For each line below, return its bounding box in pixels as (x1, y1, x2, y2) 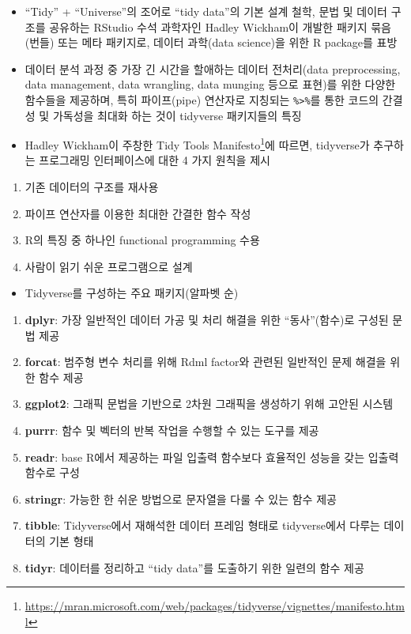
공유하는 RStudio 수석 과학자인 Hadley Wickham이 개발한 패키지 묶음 (49, 18, 391, 35)
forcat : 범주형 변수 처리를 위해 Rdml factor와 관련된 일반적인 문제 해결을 (25, 353, 386, 370)
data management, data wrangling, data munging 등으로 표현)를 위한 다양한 (25, 76, 396, 92)
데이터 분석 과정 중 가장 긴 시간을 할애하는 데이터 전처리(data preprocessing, (25, 60, 401, 77)
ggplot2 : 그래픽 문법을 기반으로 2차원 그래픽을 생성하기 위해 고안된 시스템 (25, 395, 394, 412)
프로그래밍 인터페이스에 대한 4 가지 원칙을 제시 (39, 152, 270, 168)
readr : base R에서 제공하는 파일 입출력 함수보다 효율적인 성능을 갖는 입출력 (25, 448, 399, 465)
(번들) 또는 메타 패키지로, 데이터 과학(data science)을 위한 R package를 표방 (25, 34, 398, 51)
